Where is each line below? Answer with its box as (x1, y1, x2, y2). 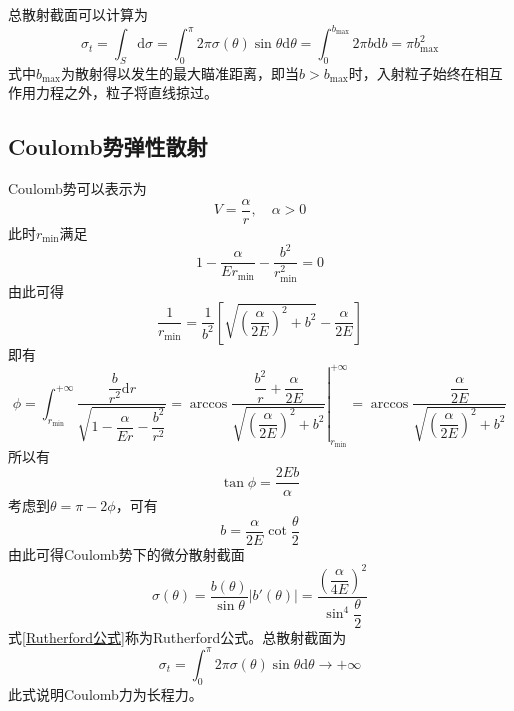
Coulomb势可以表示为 (8, 178, 147, 199)
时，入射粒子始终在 (348, 62, 475, 83)
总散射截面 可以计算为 (8, 4, 148, 24)
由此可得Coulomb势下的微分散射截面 (8, 543, 245, 564)
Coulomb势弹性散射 (8, 131, 208, 162)
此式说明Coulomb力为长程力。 (8, 683, 203, 704)
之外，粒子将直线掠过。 (63, 82, 218, 103)
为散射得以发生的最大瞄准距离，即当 (61, 62, 300, 83)
